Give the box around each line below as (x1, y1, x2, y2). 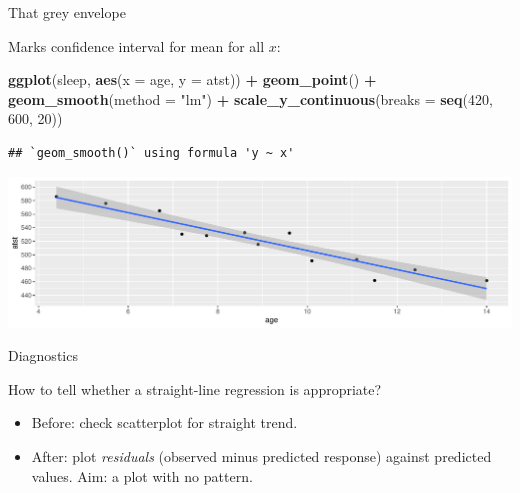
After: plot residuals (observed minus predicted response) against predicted (31, 446, 492, 467)
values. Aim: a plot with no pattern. (31, 465, 253, 486)
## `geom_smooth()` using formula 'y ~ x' (8, 145, 295, 160)
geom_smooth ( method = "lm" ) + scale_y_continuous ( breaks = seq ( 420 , (8, 88, 493, 109)
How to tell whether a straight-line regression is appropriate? (8, 378, 382, 399)
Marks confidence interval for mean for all (8, 35, 265, 56)
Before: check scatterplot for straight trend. (31, 412, 298, 433)
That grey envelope (8, 2, 126, 22)
